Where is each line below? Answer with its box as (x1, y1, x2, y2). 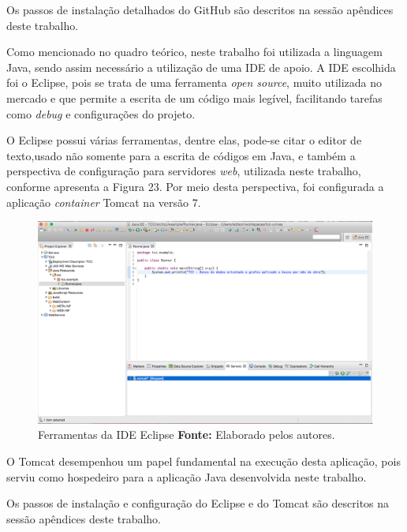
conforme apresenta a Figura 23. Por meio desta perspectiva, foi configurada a (6, 178, 384, 194)
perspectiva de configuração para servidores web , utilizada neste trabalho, (6, 163, 361, 179)
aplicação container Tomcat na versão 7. (6, 193, 201, 210)
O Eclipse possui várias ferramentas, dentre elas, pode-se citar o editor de (6, 132, 362, 148)
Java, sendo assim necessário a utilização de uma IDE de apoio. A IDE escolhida (6, 58, 396, 75)
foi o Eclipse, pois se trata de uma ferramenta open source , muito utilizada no (6, 74, 383, 91)
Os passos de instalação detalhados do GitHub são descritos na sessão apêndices (6, 2, 394, 17)
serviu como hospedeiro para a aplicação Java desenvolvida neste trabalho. (6, 468, 367, 485)
